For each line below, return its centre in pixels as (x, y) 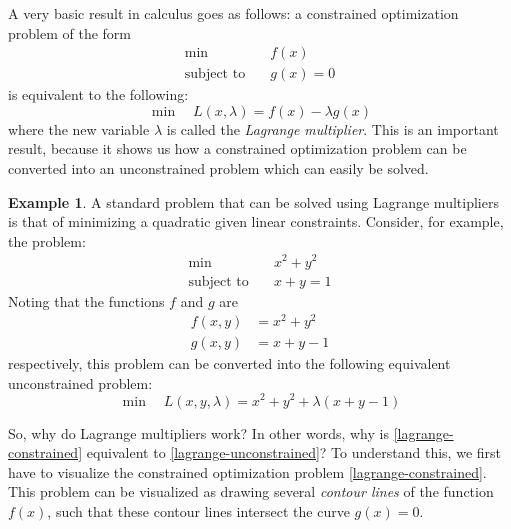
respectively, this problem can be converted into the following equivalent (229, 363)
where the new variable (79, 128)
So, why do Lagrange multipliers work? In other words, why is (198, 432)
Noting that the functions (86, 300)
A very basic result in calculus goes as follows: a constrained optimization (233, 13)
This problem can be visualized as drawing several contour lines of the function (251, 491)
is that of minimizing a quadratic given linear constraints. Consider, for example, (256, 221)
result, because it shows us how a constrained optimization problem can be (237, 148)
